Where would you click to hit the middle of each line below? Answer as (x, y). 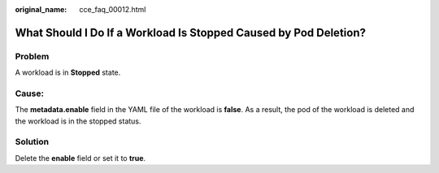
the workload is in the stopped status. (78, 121)
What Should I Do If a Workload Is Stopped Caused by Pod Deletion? (190, 32)
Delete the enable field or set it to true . (80, 158)
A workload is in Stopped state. (68, 72)
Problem (32, 56)
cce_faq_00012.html (113, 9)
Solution (32, 142)
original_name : (41, 9)
